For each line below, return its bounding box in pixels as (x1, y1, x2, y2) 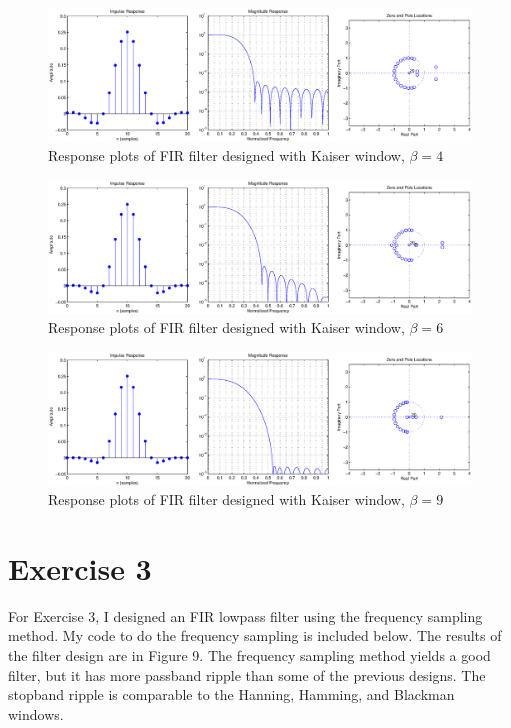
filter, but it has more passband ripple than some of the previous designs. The (8, 664, 486, 685)
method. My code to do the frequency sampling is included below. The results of (8, 625, 502, 646)
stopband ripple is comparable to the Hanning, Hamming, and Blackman (8, 684, 455, 705)
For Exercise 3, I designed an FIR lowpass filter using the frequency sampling (8, 605, 483, 626)
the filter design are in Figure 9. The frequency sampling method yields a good (8, 645, 491, 666)
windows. (8, 703, 64, 724)
